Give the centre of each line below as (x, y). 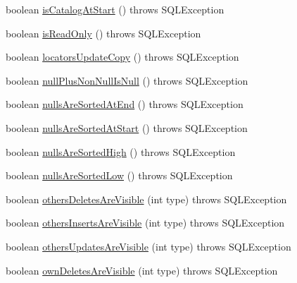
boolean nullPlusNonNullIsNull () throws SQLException (127, 80)
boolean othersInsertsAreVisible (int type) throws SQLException (145, 223)
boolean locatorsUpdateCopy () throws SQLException (122, 57)
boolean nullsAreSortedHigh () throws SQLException (121, 151)
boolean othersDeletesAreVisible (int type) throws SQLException (146, 199)
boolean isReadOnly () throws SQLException (103, 33)
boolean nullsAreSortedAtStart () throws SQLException (127, 127)
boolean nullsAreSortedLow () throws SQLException (119, 175)
